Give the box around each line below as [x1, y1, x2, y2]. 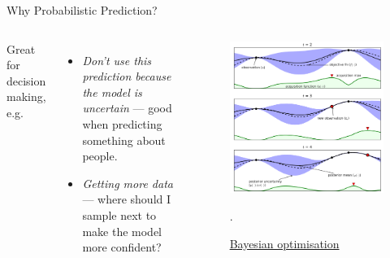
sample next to [82, 206, 157, 223]
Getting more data [82, 174, 173, 191]
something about [82, 131, 166, 148]
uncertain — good [82, 99, 172, 116]
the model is [82, 83, 142, 100]
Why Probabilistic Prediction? [6, 2, 158, 18]
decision [6, 72, 46, 89]
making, [6, 88, 46, 105]
